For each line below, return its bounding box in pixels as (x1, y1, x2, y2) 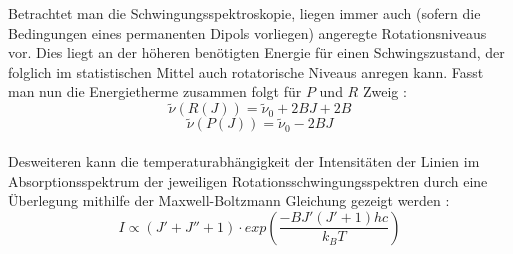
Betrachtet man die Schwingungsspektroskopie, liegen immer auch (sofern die (8, 3, 481, 23)
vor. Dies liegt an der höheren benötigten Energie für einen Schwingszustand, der (8, 42, 505, 63)
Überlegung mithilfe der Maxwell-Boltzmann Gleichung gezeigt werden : (8, 190, 450, 211)
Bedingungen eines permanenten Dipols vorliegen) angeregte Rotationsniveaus (8, 22, 487, 43)
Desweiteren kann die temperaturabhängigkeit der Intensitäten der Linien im (8, 151, 480, 171)
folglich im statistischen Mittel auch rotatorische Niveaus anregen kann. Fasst (8, 61, 484, 82)
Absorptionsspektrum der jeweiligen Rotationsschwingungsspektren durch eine (8, 170, 488, 191)
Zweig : (362, 81, 407, 102)
